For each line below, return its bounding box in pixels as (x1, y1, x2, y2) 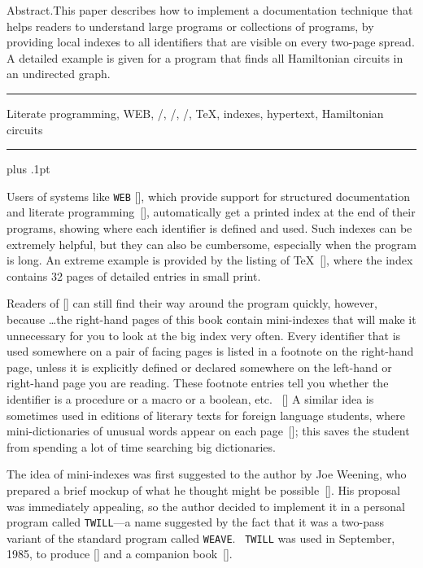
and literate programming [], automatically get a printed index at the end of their (7, 203, 416, 221)
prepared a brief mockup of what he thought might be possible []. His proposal (7, 481, 400, 498)
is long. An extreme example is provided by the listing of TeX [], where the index (7, 251, 413, 269)
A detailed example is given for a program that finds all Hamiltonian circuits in (7, 49, 403, 66)
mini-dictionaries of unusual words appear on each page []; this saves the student (7, 422, 410, 439)
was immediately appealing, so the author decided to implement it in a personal (7, 497, 405, 514)
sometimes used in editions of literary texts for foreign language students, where (7, 406, 405, 423)
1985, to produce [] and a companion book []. (7, 545, 233, 562)
